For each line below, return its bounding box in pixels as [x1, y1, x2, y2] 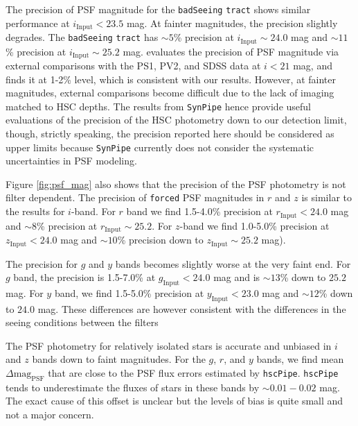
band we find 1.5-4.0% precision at [126, 204, 273, 219]
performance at [6, 15, 70, 30]
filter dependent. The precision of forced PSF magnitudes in [6, 190, 265, 205]
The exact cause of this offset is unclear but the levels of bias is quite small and [6, 393, 343, 408]
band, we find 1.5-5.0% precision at [54, 285, 204, 300]
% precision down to [117, 232, 204, 247]
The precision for [6, 256, 78, 271]
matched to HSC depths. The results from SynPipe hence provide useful [6, 99, 311, 113]
